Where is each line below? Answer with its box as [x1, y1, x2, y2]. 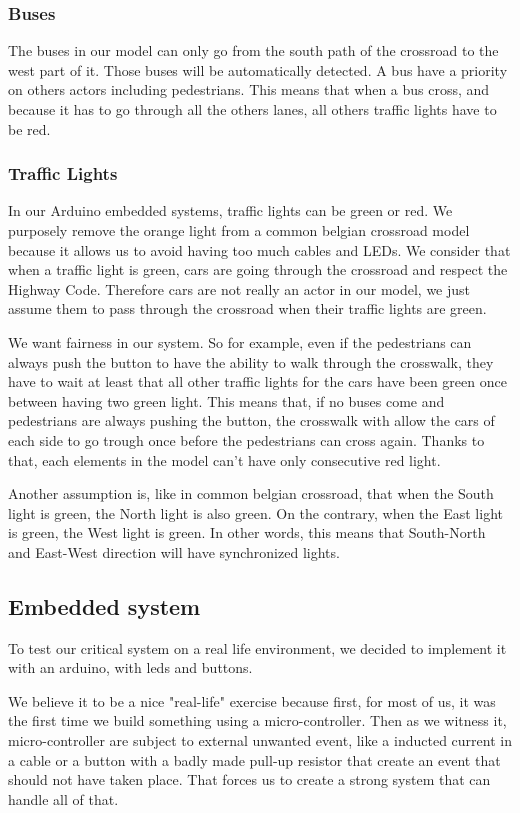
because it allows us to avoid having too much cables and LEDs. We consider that [8, 239, 511, 260]
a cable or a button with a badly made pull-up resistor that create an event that [8, 749, 501, 770]
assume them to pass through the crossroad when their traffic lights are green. [8, 298, 487, 319]
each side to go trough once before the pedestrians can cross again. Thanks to [8, 429, 485, 450]
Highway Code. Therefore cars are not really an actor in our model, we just [8, 278, 471, 299]
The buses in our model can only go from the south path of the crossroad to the [8, 40, 499, 61]
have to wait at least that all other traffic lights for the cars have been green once [8, 371, 507, 392]
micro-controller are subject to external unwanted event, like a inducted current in [8, 730, 512, 751]
